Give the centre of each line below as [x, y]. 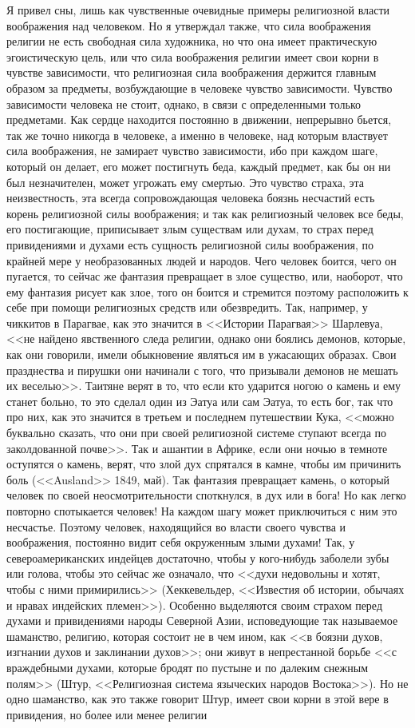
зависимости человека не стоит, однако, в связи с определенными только [184, 103]
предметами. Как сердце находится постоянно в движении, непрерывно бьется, [199, 119]
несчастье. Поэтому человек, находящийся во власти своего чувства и [176, 526]
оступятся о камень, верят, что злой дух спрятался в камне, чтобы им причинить [204, 464]
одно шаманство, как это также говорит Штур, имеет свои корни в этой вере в [198, 699]
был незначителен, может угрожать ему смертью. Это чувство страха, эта [185, 182]
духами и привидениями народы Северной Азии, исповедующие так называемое [202, 621]
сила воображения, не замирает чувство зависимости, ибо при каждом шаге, [192, 151]
